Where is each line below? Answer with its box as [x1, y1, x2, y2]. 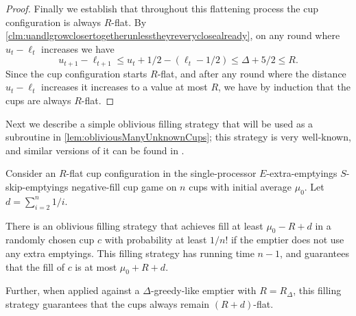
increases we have [41, 41, 115, 56]
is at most [75, 259, 117, 274]
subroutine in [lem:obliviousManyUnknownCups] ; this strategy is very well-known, [5, 130, 351, 144]
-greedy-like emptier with [150, 283, 257, 297]
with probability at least [104, 232, 207, 247]
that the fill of [5, 259, 64, 274]
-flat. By [111, 14, 147, 29]
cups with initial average [189, 179, 292, 193]
